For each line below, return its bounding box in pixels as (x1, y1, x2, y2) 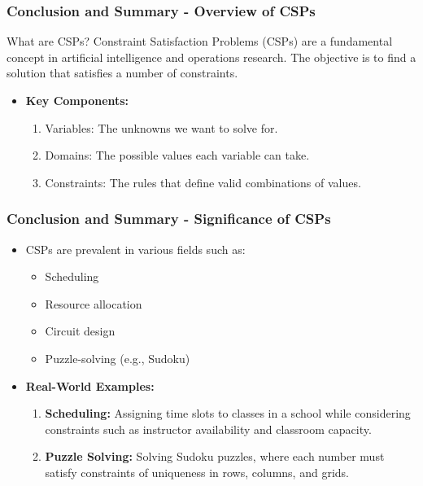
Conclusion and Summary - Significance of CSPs (7, 208, 331, 229)
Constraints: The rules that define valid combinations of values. (45, 173, 361, 190)
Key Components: (25, 92, 129, 108)
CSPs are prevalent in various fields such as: (25, 240, 246, 257)
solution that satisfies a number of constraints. (7, 64, 238, 81)
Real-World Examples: (25, 377, 155, 394)
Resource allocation (45, 295, 142, 312)
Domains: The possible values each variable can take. (45, 147, 310, 164)
